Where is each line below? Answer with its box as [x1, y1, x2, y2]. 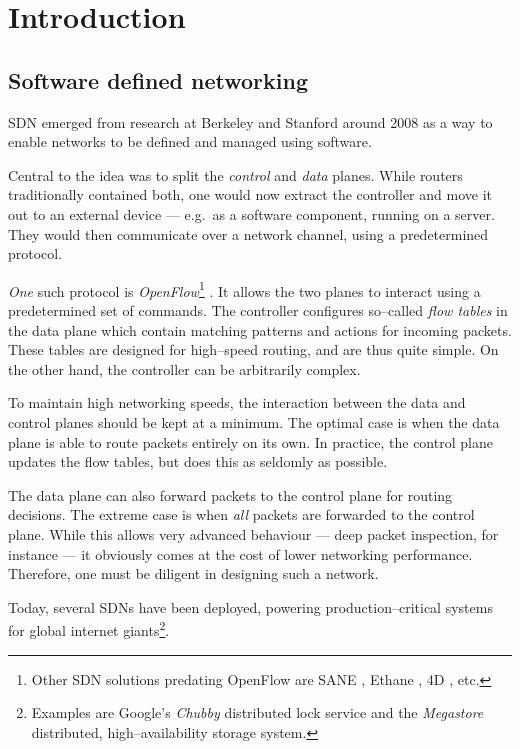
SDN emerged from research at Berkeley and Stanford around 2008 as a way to [8, 111, 493, 132]
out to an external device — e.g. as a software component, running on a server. [8, 203, 495, 224]
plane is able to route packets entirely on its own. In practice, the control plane [8, 431, 493, 452]
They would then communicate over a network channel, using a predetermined [8, 223, 489, 244]
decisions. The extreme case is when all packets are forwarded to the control [8, 504, 475, 525]
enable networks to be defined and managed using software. [8, 131, 372, 152]
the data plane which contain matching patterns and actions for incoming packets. [8, 319, 512, 340]
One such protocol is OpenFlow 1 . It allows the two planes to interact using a [8, 277, 481, 301]
